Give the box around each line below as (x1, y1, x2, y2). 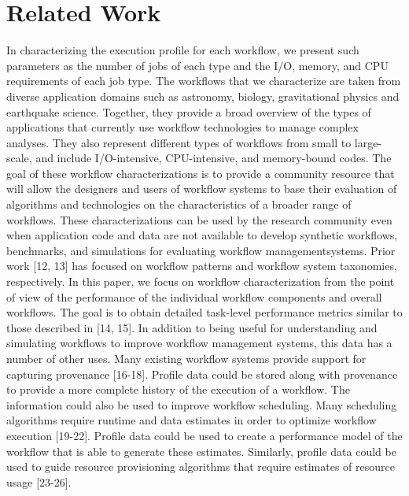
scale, (6, 150, 32, 166)
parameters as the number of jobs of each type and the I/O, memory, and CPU (6, 57, 389, 73)
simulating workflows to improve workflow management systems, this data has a (6, 335, 392, 351)
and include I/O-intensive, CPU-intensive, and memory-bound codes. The (35, 150, 392, 166)
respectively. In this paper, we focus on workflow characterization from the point (6, 273, 395, 290)
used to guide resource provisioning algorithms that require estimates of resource (6, 458, 395, 475)
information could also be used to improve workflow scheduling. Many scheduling (6, 396, 397, 413)
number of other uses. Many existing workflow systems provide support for (6, 350, 367, 366)
